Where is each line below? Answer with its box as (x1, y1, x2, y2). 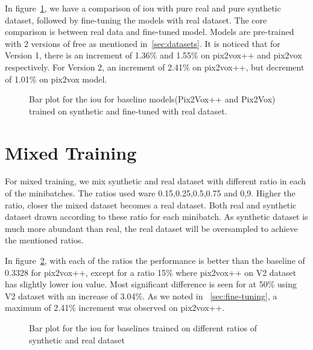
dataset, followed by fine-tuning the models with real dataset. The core (5, 13, 267, 26)
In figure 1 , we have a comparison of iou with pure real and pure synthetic (5, 2, 281, 14)
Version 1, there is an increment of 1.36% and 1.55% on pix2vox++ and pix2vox (5, 49, 302, 61)
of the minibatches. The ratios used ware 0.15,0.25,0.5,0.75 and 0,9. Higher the (5, 187, 296, 199)
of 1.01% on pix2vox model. (5, 72, 107, 85)
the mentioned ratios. (5, 234, 84, 246)
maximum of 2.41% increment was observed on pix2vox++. (5, 301, 225, 314)
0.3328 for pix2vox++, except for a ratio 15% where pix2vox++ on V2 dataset (5, 266, 297, 278)
